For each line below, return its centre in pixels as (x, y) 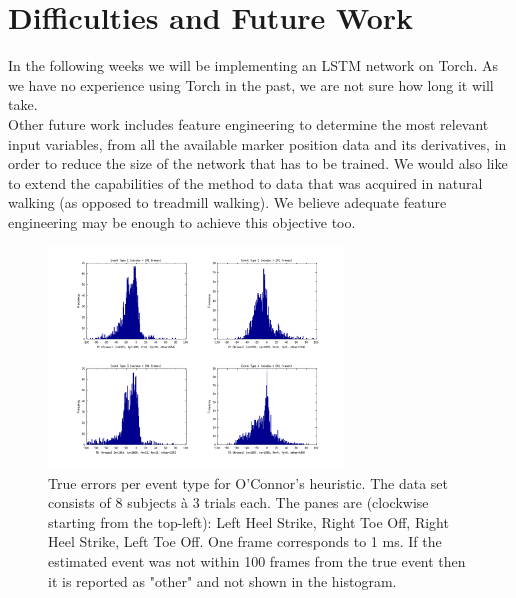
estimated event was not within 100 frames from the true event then (257, 561)
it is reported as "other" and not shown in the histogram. (222, 580)
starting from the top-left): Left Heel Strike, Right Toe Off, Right (248, 521)
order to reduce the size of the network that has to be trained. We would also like (258, 163)
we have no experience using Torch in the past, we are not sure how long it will (251, 84)
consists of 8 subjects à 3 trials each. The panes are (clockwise (238, 502)
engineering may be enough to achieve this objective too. (182, 221)
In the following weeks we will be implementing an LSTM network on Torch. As (253, 65)
